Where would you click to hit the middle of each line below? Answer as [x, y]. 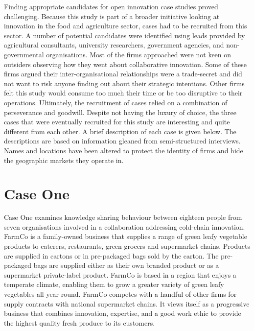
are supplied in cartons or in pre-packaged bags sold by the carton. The [111, 255]
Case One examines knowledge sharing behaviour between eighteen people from [123, 217]
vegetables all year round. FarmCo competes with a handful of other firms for [120, 294]
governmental [24, 54]
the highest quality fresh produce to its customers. [80, 322]
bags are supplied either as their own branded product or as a [126, 265]
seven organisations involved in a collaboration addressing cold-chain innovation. [125, 226]
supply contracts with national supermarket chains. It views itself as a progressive [127, 303]
